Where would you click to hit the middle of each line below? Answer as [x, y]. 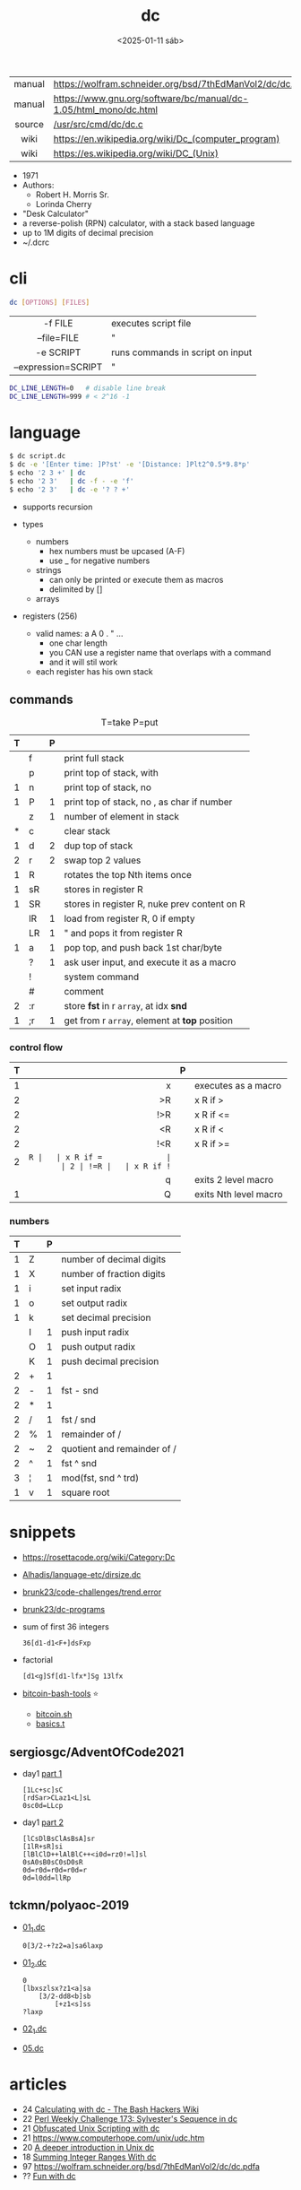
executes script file [151, 323]
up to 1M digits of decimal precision [88, 232]
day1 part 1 [42, 1773]
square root [86, 1492]
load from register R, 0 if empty [129, 918]
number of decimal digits [114, 1259]
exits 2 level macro [234, 1179]
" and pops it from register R [124, 933]
